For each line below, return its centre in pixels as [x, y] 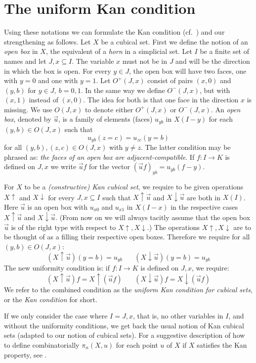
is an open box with [57, 206]
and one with [58, 80]
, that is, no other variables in [178, 316]
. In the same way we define [123, 90]
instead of [43, 100]
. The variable [93, 61]
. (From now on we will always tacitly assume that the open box [153, 217]
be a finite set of [225, 51]
